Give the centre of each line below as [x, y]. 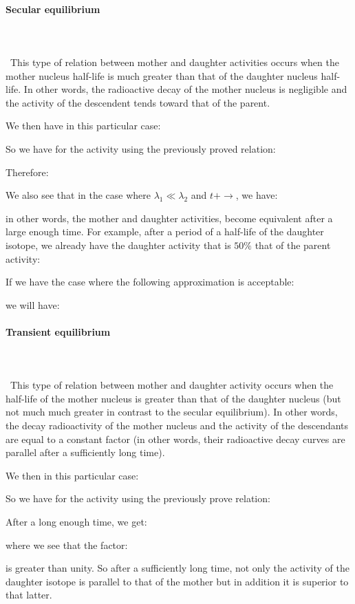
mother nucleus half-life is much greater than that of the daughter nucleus [162, 75]
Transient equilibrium [58, 331]
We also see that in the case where [78, 195]
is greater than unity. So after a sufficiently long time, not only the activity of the [178, 568]
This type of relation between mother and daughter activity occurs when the [172, 385]
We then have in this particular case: [83, 126]
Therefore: [27, 172]
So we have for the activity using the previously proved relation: [141, 148]
